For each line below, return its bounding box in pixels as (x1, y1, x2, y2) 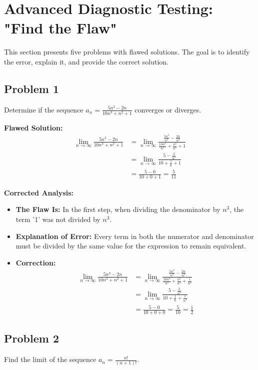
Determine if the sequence (4, 104, 83, 114)
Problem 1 (4, 80, 59, 96)
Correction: (15, 257, 56, 267)
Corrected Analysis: (4, 187, 73, 197)
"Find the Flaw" (4, 17, 117, 38)
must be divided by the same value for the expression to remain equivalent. (15, 240, 246, 251)
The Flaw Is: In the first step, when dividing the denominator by (15, 204, 220, 214)
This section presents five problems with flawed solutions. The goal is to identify (4, 46, 250, 57)
